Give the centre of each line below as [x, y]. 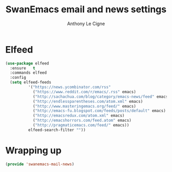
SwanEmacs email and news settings [86, 9]
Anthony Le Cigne [86, 24]
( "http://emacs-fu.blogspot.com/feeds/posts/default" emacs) [99, 111]
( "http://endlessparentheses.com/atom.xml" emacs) [88, 101]
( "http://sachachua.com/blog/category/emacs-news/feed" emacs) [101, 96]
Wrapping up [34, 150]
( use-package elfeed [27, 63]
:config [18, 78]
